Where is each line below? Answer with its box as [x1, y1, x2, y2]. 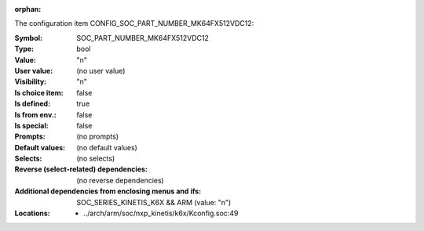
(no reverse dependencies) [76, 175, 164, 185]
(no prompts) [76, 132, 119, 141]
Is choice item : [14, 88, 64, 97]
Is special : [14, 121, 49, 130]
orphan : [14, 5, 42, 13]
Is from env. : [14, 110, 57, 119]
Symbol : [14, 33, 43, 42]
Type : [14, 44, 35, 54]
